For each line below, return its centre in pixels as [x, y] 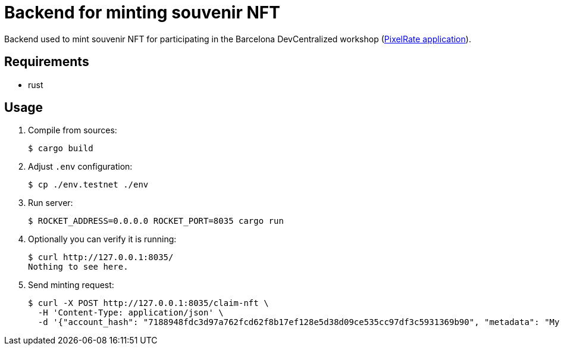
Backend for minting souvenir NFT [142, 12]
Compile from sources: [73, 130]
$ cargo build [61, 149]
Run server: [51, 203]
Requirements [47, 62]
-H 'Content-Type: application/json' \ [131, 313]
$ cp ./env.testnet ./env [88, 185]
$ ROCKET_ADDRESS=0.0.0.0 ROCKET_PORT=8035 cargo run [156, 221]
